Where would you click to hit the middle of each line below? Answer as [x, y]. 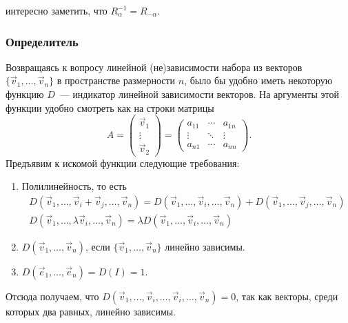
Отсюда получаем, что [52, 296]
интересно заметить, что [57, 10]
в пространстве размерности [116, 80]
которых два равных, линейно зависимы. [91, 311]
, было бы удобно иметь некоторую [258, 80]
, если [98, 246]
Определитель [42, 41]
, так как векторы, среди [287, 296]
